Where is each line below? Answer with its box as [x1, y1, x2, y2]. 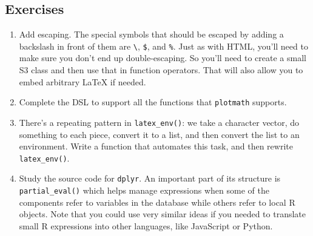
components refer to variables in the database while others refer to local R [19, 195, 295, 208]
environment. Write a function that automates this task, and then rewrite [19, 140, 293, 152]
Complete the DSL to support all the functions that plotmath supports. [19, 96, 287, 108]
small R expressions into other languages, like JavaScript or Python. [19, 219, 273, 232]
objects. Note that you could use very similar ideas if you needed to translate [19, 208, 306, 220]
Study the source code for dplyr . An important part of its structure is [19, 172, 281, 185]
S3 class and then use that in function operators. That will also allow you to [19, 64, 303, 76]
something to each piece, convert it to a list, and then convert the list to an [19, 128, 300, 140]
